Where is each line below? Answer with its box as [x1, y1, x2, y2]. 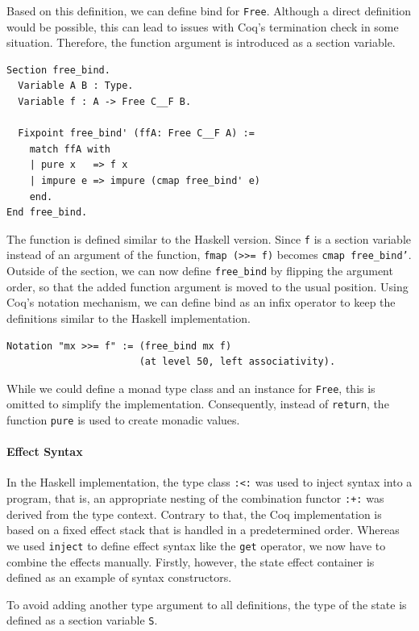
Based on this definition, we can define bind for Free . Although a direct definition [6, 2, 412, 19]
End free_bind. [6, 207, 88, 219]
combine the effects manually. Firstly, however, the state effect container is [6, 553, 375, 570]
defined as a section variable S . [6, 612, 158, 629]
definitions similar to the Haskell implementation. [6, 309, 251, 326]
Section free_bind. [6, 64, 110, 76]
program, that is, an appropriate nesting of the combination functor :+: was [6, 490, 384, 507]
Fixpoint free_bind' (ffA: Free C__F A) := [18, 127, 255, 140]
